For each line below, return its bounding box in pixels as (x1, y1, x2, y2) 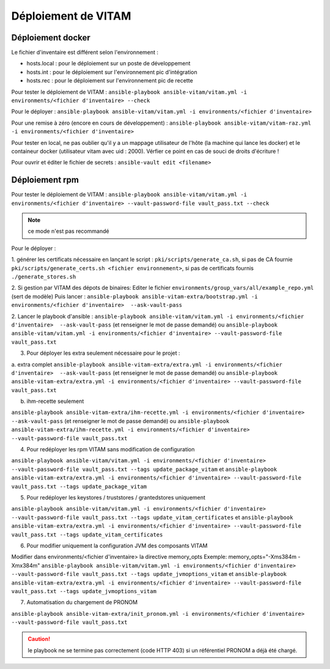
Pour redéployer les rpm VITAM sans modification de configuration (26, 446, 195, 453)
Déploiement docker (11, 32, 91, 43)
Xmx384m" (11, 561, 40, 569)
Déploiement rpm (11, 175, 79, 185)
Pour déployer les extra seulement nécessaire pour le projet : (26, 349, 180, 357)
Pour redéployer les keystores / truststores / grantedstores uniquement (26, 493, 206, 501)
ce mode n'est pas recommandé (28, 227, 109, 235)
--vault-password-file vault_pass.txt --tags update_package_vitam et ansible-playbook (11, 465, 277, 473)
